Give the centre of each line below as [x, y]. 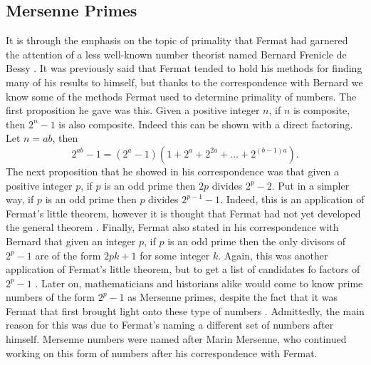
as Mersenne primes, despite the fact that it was [232, 297]
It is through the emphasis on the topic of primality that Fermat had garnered [177, 40]
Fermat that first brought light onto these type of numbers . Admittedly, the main [185, 310]
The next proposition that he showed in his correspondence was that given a [172, 171]
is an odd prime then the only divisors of [257, 241]
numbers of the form [50, 297]
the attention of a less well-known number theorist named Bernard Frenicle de [176, 54]
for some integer [175, 255]
